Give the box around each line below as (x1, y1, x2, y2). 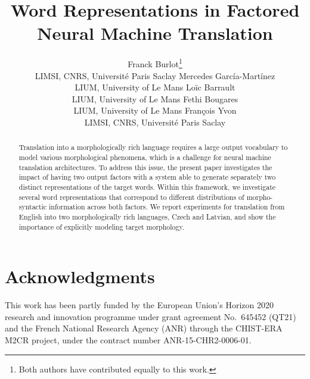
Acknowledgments (5, 264, 155, 289)
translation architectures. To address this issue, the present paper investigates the (18, 162, 272, 172)
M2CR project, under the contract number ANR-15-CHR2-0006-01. (5, 333, 252, 346)
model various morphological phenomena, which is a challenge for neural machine (18, 152, 271, 162)
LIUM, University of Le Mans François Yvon (73, 104, 237, 117)
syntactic (18, 202, 47, 212)
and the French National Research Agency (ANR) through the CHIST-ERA (5, 322, 283, 334)
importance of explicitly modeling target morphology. (18, 221, 185, 231)
